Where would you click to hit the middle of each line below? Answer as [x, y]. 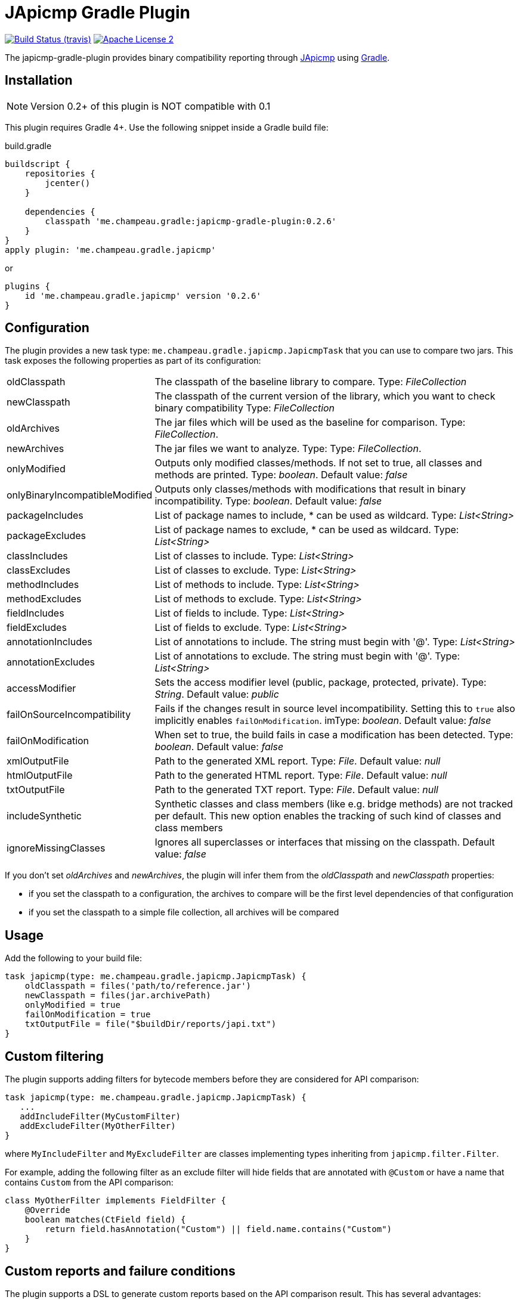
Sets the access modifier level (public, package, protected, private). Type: [321, 682]
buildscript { [38, 164]
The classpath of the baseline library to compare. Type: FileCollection [311, 382]
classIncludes [37, 556]
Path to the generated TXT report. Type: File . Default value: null [296, 790]
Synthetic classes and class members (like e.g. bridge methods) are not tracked [334, 804]
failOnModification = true [88, 1015]
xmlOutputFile [38, 761]
